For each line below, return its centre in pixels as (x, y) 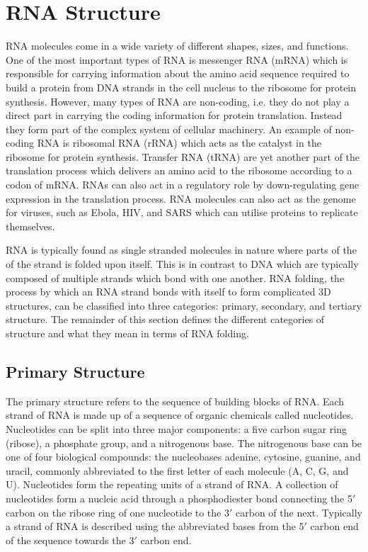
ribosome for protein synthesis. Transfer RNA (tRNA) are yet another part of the (183, 156)
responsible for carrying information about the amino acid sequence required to (178, 73)
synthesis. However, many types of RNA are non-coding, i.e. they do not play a (178, 101)
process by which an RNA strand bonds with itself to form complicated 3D (168, 292)
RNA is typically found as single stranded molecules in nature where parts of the (181, 250)
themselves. (30, 226)
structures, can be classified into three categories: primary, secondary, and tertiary (184, 305)
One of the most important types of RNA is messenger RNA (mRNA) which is (177, 59)
